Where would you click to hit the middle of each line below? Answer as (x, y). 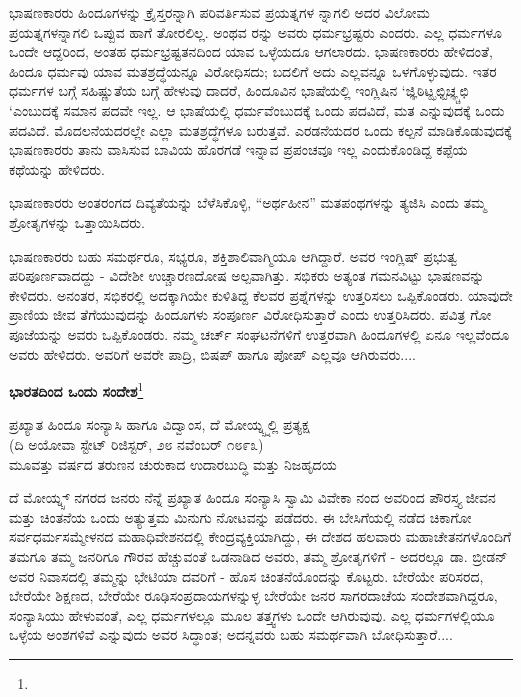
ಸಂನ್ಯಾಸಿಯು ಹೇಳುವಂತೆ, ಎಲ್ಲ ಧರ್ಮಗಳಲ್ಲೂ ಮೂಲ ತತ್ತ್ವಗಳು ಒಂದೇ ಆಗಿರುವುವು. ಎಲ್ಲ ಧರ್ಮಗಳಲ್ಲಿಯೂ (252, 614)
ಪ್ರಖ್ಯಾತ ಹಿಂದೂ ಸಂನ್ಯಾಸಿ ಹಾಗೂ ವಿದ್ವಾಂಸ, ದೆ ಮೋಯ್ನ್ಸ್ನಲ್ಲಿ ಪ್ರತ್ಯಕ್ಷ (159, 424)
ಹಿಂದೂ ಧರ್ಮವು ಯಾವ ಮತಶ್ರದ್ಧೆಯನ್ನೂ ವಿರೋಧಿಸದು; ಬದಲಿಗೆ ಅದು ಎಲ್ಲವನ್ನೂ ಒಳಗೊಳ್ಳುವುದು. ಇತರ (253, 70)
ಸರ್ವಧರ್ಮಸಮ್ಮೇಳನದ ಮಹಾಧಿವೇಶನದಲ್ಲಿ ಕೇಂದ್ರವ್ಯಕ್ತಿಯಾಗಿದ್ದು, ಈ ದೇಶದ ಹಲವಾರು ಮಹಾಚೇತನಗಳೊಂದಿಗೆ (260, 536)
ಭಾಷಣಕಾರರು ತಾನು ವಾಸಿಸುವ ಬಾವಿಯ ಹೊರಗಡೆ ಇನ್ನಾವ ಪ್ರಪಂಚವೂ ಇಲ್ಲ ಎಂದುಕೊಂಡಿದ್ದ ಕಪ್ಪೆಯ (238, 149)
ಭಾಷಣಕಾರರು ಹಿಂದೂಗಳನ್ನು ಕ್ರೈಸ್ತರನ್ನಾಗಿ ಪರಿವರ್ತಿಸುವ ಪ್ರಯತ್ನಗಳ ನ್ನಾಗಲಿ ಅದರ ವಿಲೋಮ (219, 12)
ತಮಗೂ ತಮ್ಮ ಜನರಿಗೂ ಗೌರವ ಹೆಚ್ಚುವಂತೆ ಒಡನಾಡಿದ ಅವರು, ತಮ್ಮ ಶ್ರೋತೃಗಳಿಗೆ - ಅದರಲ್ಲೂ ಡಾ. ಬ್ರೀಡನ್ (258, 555)
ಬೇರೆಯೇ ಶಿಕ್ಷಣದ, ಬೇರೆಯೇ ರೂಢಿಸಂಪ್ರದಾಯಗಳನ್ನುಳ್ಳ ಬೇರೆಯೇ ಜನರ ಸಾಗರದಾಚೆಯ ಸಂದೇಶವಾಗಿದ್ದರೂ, (253, 595)
